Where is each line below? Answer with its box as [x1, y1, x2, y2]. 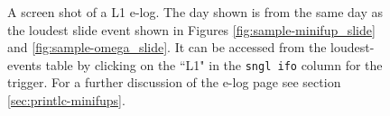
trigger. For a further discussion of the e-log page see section [7, 73, 341, 92]
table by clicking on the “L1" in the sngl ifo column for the [45, 55, 383, 74]
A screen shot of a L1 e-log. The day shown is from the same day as [7, 3, 383, 21]
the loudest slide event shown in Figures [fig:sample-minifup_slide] [7, 20, 376, 39]
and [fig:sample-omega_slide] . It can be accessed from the [7, 38, 327, 57]
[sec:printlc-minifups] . [7, 91, 125, 110]
